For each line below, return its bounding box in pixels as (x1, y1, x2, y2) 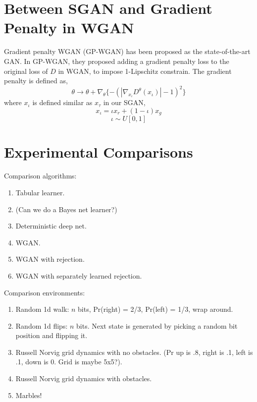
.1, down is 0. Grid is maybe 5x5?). (15, 356, 122, 367)
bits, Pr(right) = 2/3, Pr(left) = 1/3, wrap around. (78, 304, 233, 314)
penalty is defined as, (4, 75, 68, 86)
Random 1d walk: (15, 304, 69, 314)
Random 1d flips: (15, 320, 68, 331)
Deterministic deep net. (15, 221, 87, 231)
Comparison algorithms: (4, 171, 77, 181)
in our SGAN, (103, 97, 146, 108)
